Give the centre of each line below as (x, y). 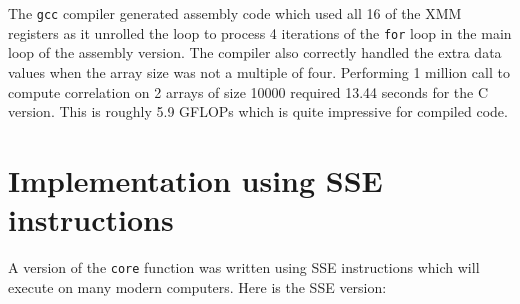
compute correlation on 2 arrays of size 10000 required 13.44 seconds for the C (248, 91)
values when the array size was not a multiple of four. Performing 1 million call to (259, 71)
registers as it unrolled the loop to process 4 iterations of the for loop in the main (260, 32)
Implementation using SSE (195, 179)
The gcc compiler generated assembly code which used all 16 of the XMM (235, 13)
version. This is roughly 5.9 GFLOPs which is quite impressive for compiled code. (258, 111)
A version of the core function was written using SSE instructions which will (244, 267)
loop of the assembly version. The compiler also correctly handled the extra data (255, 52)
